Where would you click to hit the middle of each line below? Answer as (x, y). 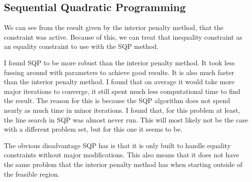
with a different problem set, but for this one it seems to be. (93, 129)
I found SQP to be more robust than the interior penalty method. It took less (119, 62)
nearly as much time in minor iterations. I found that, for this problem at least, (122, 110)
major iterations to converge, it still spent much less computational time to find (122, 91)
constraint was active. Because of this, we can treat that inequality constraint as (123, 37)
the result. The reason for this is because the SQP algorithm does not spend (117, 100)
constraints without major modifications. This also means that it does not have (122, 155)
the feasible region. (32, 174)
